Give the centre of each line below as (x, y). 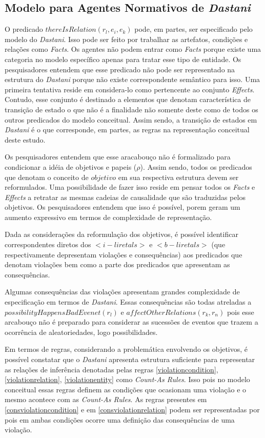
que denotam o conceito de (47, 177)
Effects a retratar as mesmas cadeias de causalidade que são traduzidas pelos (125, 197)
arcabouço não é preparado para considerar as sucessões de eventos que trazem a (131, 322)
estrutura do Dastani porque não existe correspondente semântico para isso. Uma (132, 79)
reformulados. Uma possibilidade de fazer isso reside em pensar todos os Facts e (130, 187)
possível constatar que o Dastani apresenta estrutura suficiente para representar (130, 359)
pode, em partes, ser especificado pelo (193, 29)
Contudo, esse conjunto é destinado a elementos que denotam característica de (128, 99)
